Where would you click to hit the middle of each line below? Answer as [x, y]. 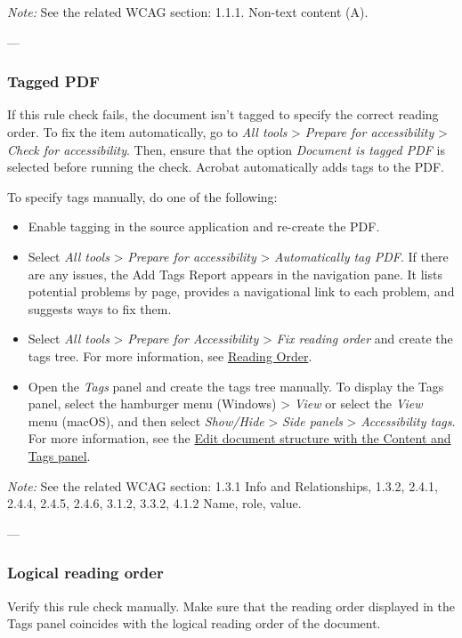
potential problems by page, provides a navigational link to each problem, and [241, 291]
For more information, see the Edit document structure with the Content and [239, 438]
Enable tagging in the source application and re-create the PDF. [204, 226]
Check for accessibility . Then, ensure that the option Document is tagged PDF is [227, 149]
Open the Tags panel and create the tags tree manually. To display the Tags [236, 386]
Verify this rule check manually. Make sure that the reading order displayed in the [231, 606]
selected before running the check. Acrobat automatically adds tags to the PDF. [226, 167]
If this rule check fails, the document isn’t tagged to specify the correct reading [223, 114]
